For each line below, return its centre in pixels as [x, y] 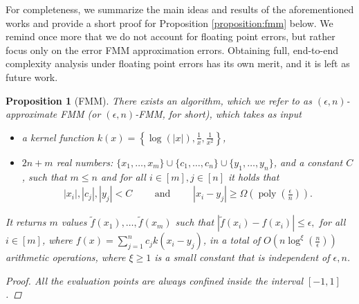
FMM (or [81, 114]
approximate [31, 114]
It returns [26, 222]
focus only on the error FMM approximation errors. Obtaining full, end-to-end [172, 50]
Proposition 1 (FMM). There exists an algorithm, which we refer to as [159, 100]
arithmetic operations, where [66, 257]
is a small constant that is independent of [242, 257]
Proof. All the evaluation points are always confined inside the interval [154, 280]
